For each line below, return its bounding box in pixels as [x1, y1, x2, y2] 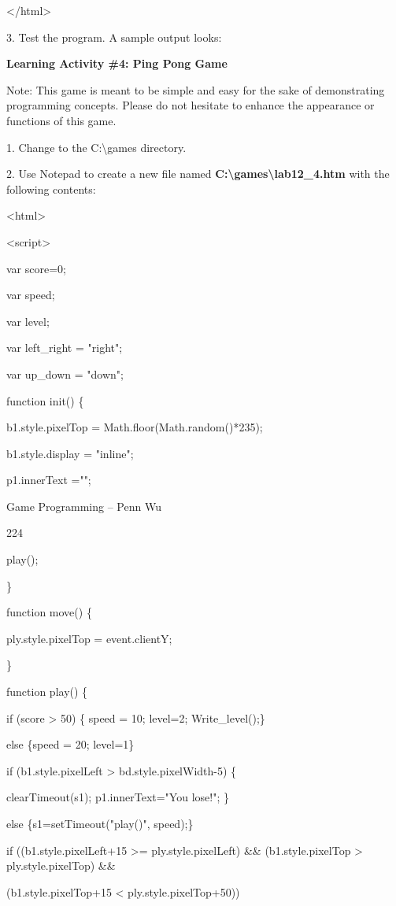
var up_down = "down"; [6, 365, 124, 382]
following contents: [6, 180, 96, 197]
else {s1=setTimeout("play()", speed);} [6, 815, 194, 831]
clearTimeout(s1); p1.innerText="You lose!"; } [6, 789, 229, 805]
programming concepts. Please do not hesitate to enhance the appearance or [6, 97, 375, 113]
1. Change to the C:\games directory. [6, 139, 187, 155]
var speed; [6, 287, 55, 303]
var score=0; [6, 260, 66, 276]
